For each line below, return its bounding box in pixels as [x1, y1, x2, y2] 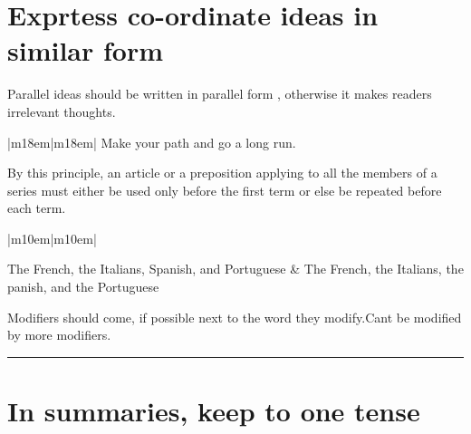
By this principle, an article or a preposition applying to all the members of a [7, 163, 437, 182]
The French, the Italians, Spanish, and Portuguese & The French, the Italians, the [7, 259, 464, 278]
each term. [7, 198, 66, 217]
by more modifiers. [7, 325, 111, 344]
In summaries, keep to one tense [7, 392, 420, 429]
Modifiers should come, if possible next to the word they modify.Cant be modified [7, 307, 462, 326]
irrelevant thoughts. [7, 101, 116, 121]
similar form [7, 32, 164, 69]
